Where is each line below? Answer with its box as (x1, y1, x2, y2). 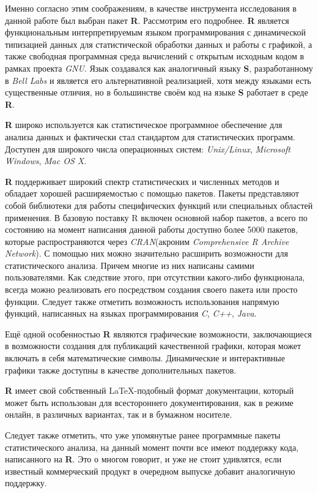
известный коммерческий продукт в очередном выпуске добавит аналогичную (5, 464, 295, 477)
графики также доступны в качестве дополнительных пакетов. (5, 363, 237, 376)
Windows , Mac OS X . (5, 154, 87, 167)
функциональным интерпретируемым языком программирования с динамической (5, 26, 306, 39)
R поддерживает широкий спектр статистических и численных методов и (5, 175, 279, 187)
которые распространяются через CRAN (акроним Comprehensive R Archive (5, 235, 289, 247)
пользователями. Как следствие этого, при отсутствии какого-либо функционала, (5, 271, 305, 284)
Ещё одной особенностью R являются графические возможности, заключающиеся (5, 327, 312, 340)
